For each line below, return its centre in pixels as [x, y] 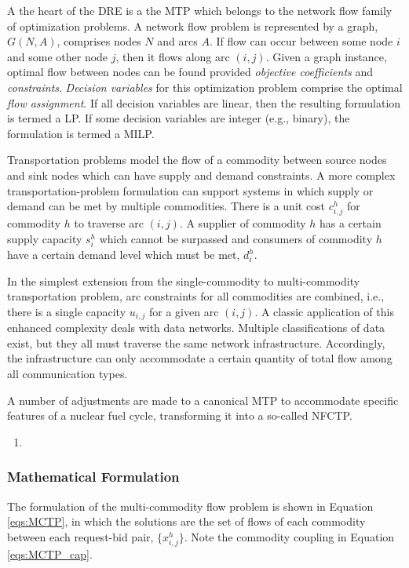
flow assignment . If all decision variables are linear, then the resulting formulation [204, 102]
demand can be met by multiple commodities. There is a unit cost [166, 206]
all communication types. [68, 374]
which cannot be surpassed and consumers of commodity [236, 238]
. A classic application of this [324, 311]
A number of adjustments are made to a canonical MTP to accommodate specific [203, 400]
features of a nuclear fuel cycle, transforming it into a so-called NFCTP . [180, 415]
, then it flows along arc [173, 56]
